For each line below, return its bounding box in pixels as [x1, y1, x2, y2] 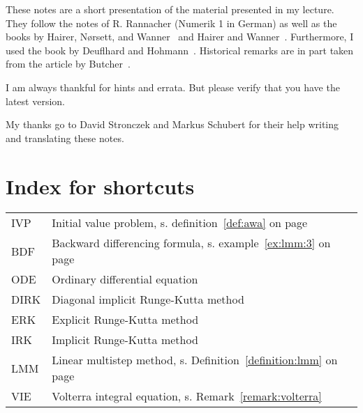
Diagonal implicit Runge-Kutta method [52, 291, 244, 308]
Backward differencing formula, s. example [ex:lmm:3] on [52, 235, 331, 251]
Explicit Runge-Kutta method [52, 311, 199, 328]
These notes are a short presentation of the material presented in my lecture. [6, 2, 334, 16]
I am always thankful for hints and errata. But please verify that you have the [6, 79, 340, 94]
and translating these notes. [6, 130, 124, 145]
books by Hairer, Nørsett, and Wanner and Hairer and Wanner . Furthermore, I [6, 29, 354, 44]
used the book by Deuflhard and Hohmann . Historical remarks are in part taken [6, 42, 354, 57]
